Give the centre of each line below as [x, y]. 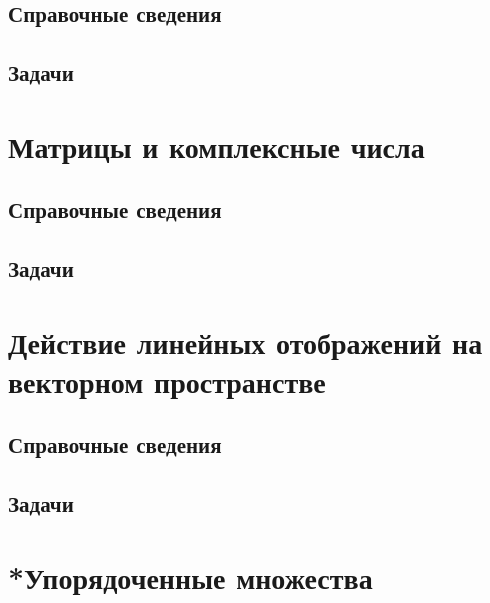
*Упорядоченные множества [190, 576]
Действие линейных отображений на [245, 341]
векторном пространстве [167, 380]
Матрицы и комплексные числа [216, 145]
